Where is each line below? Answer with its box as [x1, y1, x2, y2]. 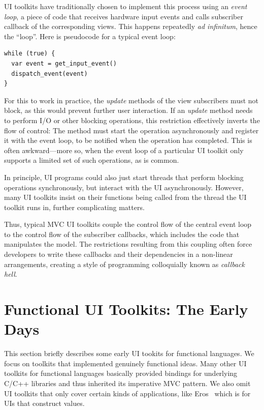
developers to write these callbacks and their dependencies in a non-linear [4, 249, 233, 259]
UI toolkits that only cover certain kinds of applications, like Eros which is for [4, 388, 251, 398]
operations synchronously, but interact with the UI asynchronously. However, [4, 182, 244, 192]
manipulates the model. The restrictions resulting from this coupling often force [4, 239, 252, 249]
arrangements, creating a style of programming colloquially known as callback [4, 258, 245, 269]
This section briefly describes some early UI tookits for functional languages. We [4, 348, 254, 359]
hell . [4, 269, 17, 279]
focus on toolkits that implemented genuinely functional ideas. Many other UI [4, 358, 247, 368]
